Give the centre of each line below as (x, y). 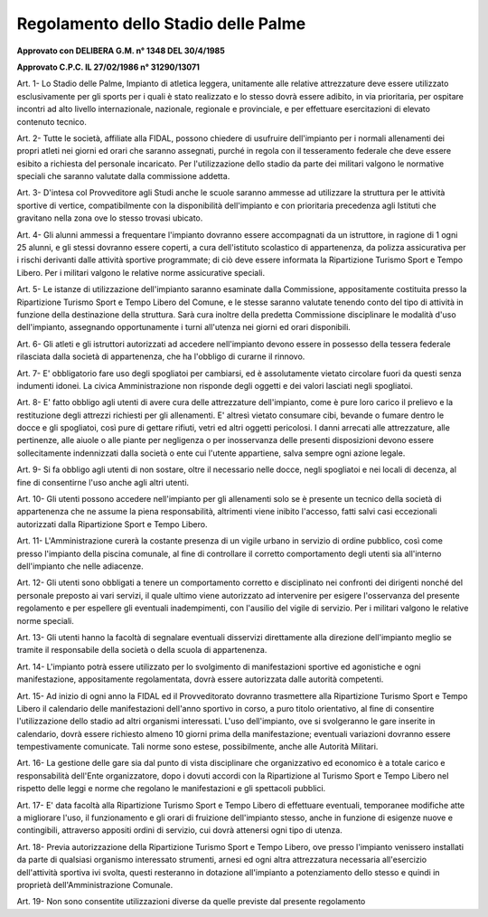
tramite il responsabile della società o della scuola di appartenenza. (142, 650)
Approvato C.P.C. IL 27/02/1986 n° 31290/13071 (108, 67)
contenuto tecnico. (52, 121)
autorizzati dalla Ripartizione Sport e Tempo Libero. (112, 524)
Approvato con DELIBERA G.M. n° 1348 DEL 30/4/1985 (121, 51)
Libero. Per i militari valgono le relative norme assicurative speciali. (141, 272)
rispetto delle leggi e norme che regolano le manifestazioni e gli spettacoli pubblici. (171, 789)
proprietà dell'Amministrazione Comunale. (95, 884)
